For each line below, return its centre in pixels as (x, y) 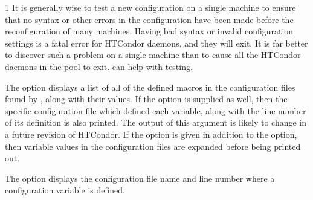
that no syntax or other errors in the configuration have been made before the (149, 19)
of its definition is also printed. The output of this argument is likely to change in (156, 122)
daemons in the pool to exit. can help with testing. (99, 66)
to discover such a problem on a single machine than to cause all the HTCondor (153, 55)
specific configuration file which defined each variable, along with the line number (156, 110)
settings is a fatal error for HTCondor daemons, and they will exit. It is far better (156, 43)
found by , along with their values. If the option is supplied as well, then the (146, 99)
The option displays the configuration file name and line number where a (140, 178)
